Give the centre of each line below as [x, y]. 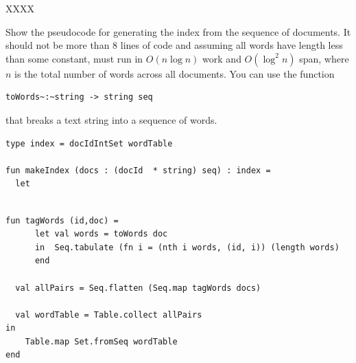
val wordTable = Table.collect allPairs [109, 315]
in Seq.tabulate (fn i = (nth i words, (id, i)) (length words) [187, 247]
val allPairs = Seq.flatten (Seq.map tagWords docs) [138, 288]
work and [222, 58]
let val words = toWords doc [101, 234]
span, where [324, 58]
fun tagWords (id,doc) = [62, 220]
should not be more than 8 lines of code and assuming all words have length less [174, 45]
